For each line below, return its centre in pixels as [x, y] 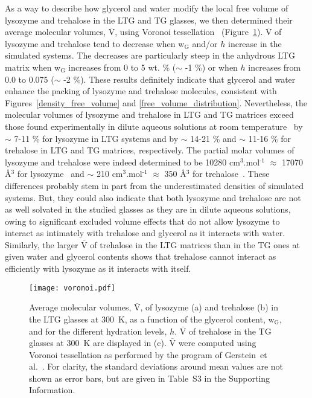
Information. [52, 390]
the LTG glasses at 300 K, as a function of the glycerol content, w [152, 319]
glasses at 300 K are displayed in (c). [98, 343]
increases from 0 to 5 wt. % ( [122, 67]
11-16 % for [270, 138]
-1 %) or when [211, 67]
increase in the [255, 43]
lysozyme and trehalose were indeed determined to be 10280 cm [123, 162]
